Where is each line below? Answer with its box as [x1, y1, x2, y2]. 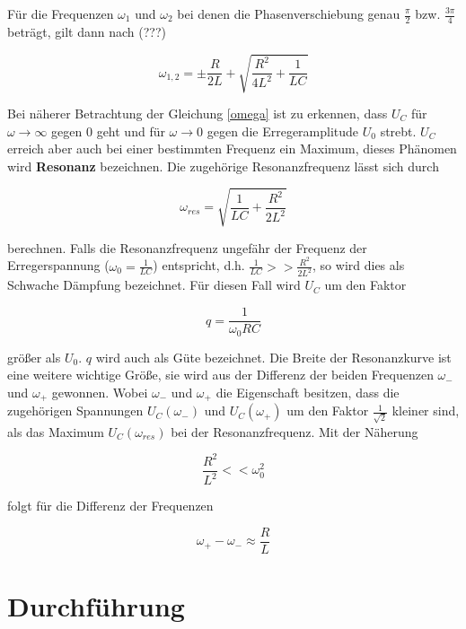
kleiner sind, [391, 401, 460, 420]
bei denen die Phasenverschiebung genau [177, 4, 400, 22]
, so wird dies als [312, 256, 405, 275]
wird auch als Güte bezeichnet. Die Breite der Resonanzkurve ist [95, 347, 452, 366]
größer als [7, 347, 61, 366]
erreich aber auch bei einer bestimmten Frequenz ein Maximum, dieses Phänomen [7, 139, 457, 158]
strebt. [380, 121, 417, 140]
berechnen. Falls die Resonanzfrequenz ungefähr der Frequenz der [7, 238, 367, 257]
